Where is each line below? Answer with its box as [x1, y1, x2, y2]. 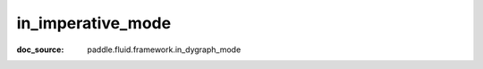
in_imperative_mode [16, 13, 172, 33]
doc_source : [16, 44, 64, 55]
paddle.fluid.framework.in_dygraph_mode [87, 44, 241, 55]
